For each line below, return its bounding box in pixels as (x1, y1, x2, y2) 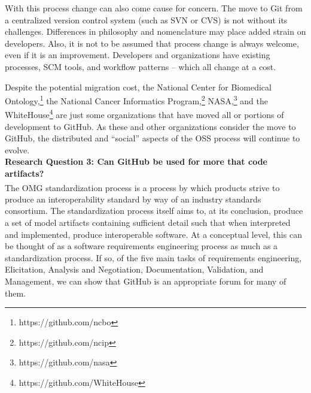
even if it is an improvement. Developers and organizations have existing (5, 49, 270, 61)
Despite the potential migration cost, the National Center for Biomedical (5, 80, 272, 93)
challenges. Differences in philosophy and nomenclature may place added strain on (5, 25, 306, 38)
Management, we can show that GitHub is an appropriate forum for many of (5, 275, 286, 288)
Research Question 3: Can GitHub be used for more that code (5, 155, 267, 168)
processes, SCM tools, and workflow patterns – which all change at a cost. (5, 60, 276, 72)
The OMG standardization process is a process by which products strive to (5, 181, 280, 194)
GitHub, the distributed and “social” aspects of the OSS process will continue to (5, 132, 300, 144)
